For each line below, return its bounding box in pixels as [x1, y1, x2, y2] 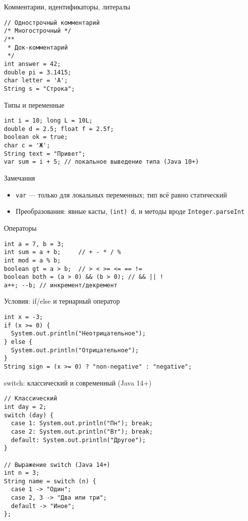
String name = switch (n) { [4, 477, 97, 485]
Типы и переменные [4, 99, 65, 110]
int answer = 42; [4, 60, 61, 67]
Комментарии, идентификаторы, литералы [4, 1, 131, 11]
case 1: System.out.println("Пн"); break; [11, 420, 153, 427]
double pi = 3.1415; [4, 68, 72, 76]
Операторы [4, 222, 37, 233]
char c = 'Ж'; [4, 142, 50, 149]
